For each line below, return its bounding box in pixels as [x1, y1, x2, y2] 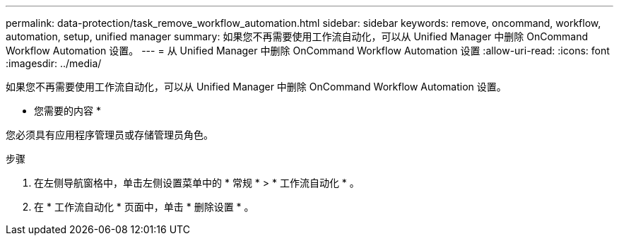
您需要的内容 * [34, 105, 101, 117]
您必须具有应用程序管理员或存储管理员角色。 [6, 129, 213, 141]
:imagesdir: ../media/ [6, 57, 102, 69]
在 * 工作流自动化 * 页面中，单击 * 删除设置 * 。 [34, 201, 254, 213]
